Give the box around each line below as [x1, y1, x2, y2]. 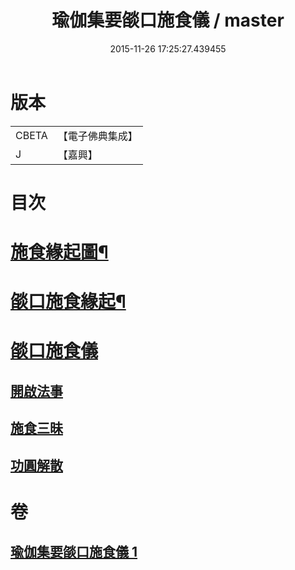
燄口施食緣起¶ [10, 291, 127, 313]
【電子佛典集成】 [57, 129, 138, 143]
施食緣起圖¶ [10, 241, 109, 264]
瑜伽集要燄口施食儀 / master [51, 9, 285, 32]
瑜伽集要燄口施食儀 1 [10, 544, 138, 561]
